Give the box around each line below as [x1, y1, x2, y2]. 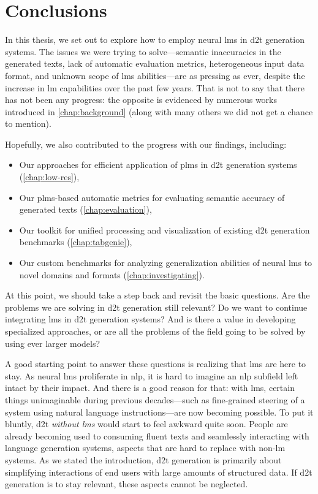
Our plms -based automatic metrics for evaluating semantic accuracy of [19, 191, 285, 203]
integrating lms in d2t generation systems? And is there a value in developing [5, 313, 296, 325]
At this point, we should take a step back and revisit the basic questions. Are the [5, 289, 310, 302]
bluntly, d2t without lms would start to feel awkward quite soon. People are [5, 417, 288, 430]
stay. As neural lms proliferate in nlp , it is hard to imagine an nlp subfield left [5, 369, 298, 382]
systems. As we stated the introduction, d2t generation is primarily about [5, 453, 282, 466]
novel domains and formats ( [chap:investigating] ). [19, 268, 205, 281]
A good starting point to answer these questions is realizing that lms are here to [5, 357, 306, 370]
